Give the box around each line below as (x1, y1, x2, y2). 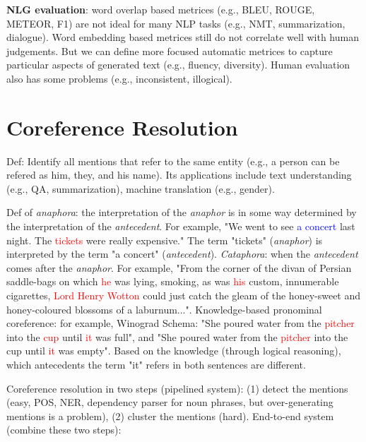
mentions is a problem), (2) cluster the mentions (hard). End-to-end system (6, 408, 334, 423)
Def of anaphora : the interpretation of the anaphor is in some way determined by (6, 205, 357, 220)
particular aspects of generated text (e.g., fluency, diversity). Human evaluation (6, 57, 350, 72)
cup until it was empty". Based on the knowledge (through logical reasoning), (6, 343, 341, 358)
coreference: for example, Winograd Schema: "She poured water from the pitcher (6, 316, 355, 330)
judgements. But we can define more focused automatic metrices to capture (6, 43, 333, 58)
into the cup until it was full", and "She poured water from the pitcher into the (6, 329, 348, 344)
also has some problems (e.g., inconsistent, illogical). (6, 71, 232, 85)
